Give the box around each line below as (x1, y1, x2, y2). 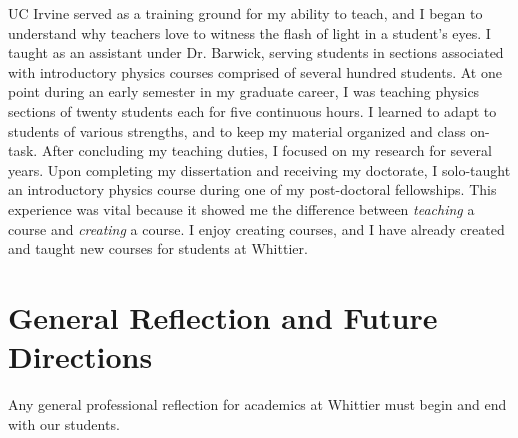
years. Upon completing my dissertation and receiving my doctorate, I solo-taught (8, 159, 511, 180)
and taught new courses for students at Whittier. (8, 238, 308, 259)
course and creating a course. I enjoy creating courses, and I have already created (8, 218, 505, 239)
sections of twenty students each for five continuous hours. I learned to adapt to (8, 100, 497, 121)
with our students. (8, 413, 120, 434)
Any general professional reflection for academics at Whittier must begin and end (8, 394, 507, 415)
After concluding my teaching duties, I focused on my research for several (41, 140, 492, 161)
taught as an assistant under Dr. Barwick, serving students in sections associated (8, 42, 504, 63)
